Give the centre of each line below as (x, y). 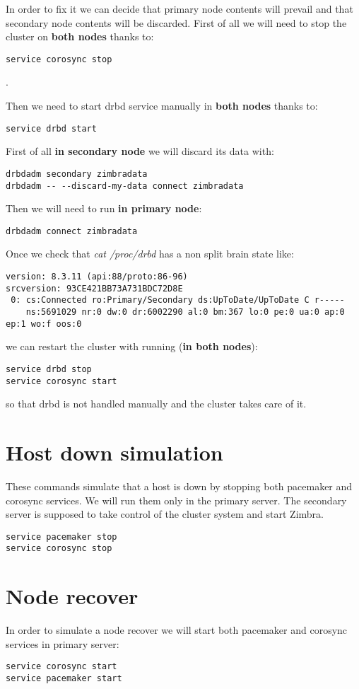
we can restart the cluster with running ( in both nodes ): (132, 346)
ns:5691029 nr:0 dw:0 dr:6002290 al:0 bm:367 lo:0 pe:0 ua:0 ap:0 (185, 312)
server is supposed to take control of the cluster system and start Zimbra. (165, 514)
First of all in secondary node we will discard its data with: (140, 151)
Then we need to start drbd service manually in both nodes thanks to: (162, 106)
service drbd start (51, 128)
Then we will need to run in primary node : (104, 208)
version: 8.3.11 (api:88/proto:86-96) (97, 277)
